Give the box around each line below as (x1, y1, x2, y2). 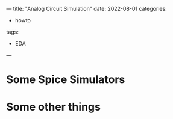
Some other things (6, 100, 101, 114)
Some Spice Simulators (6, 73, 125, 87)
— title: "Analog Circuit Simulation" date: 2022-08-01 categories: (6, 5, 167, 12)
